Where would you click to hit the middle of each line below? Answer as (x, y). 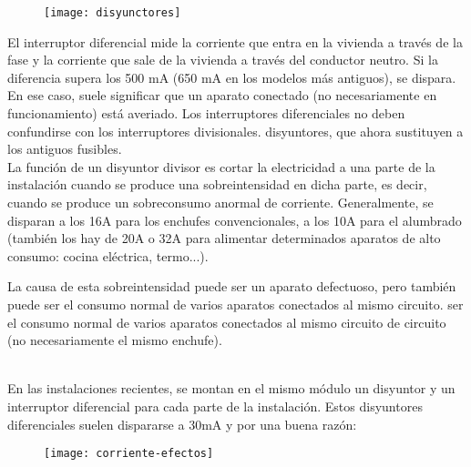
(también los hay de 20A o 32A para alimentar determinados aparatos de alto (224, 238)
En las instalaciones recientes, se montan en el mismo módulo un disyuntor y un (231, 388)
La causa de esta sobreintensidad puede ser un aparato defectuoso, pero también (232, 286)
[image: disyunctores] (113, 13)
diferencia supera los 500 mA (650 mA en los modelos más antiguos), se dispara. (232, 77)
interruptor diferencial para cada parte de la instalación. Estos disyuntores (215, 406)
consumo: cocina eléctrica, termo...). (108, 255)
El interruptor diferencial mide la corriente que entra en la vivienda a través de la (235, 41)
